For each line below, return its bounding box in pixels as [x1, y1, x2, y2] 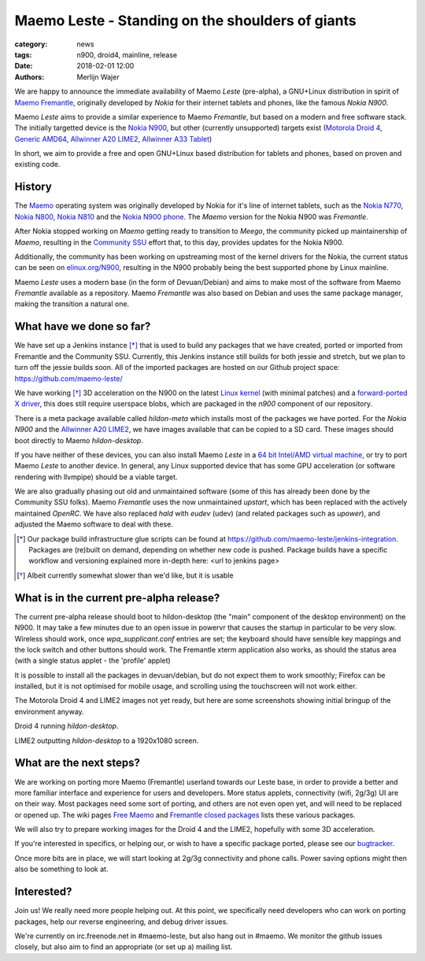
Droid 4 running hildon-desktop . [14, 721, 119, 731]
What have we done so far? [14, 320, 151, 334]
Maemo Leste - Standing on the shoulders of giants [14, 12, 357, 29]
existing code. [14, 160, 61, 169]
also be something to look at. [14, 864, 109, 874]
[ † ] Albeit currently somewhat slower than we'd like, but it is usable [17, 571, 234, 580]
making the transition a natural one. [14, 299, 130, 309]
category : [14, 39, 48, 49]
